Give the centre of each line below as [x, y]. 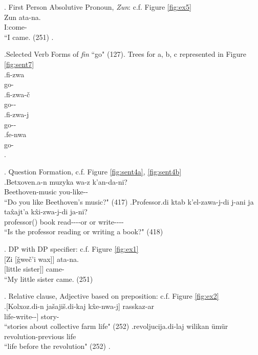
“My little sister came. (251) [49, 279]
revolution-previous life [40, 336]
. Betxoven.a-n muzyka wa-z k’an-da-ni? [66, 181]
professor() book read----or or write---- [64, 221]
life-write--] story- [32, 316]
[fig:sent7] [19, 64]
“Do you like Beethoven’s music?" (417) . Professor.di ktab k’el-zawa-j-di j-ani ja [129, 201]
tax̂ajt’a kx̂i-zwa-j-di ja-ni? [46, 212]
